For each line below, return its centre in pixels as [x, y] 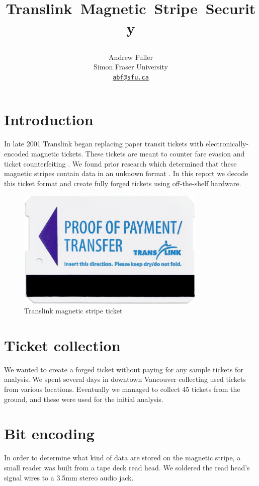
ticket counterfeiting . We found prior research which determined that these [120, 163]
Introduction [49, 119]
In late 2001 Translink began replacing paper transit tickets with [104, 144]
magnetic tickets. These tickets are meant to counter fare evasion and [138, 153]
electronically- [227, 144]
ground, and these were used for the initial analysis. [84, 399]
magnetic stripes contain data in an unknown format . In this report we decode [126, 173]
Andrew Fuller [131, 57]
